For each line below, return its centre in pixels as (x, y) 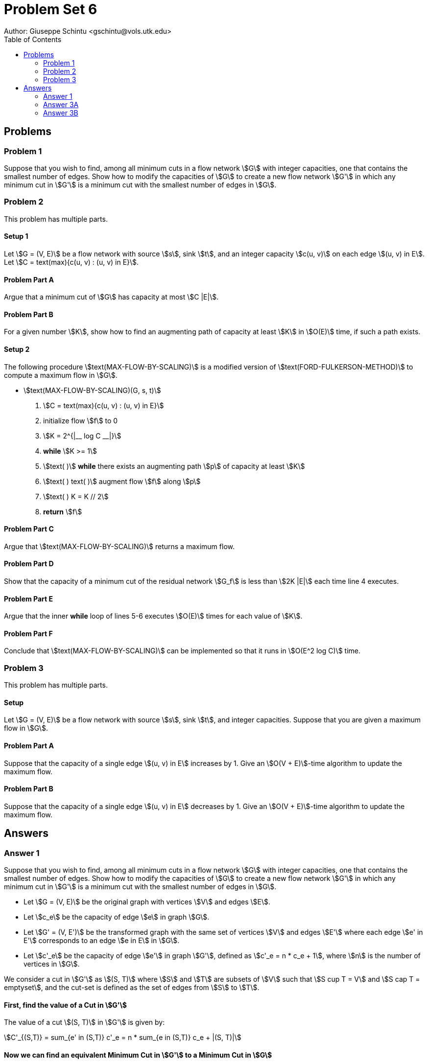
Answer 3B (61, 113)
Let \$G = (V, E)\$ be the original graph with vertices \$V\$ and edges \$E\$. (147, 902)
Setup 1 (16, 236)
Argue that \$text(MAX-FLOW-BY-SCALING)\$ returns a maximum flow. (119, 546)
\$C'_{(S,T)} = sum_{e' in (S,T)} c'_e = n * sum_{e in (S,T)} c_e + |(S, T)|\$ (123, 1038)
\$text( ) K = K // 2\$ (76, 496)
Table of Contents (33, 39)
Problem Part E (29, 599)
